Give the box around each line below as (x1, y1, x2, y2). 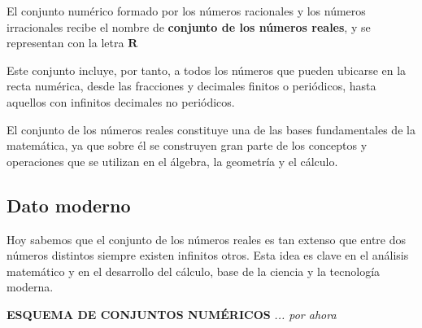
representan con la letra (7, 34, 124, 51)
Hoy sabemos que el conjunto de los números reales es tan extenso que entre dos (7, 230, 407, 247)
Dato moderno (7, 192, 131, 217)
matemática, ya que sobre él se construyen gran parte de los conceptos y (7, 137, 368, 154)
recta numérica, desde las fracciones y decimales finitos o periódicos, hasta (7, 77, 376, 94)
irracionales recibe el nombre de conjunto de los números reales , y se (7, 18, 371, 35)
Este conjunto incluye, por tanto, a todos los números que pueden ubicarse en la (7, 61, 407, 78)
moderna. (7, 278, 54, 295)
